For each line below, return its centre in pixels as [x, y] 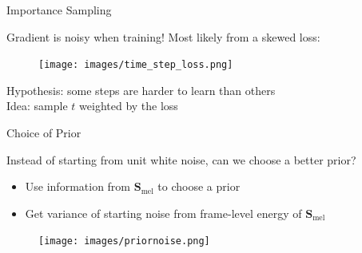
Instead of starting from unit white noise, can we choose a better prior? [181, 159]
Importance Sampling [59, 10]
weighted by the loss [129, 106]
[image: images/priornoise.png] [124, 241]
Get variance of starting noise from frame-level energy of [163, 213]
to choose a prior [199, 186]
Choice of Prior [44, 133]
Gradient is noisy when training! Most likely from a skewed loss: [163, 36]
